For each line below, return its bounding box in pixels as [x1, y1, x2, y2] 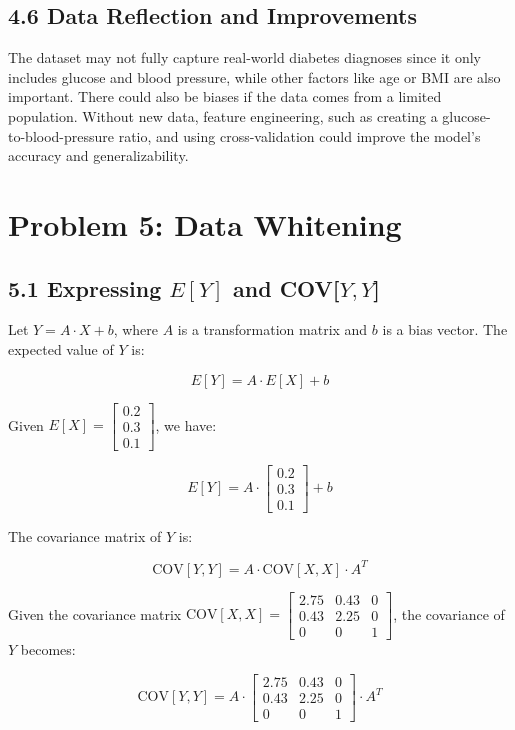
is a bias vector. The [382, 319, 508, 340]
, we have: [155, 414, 217, 435]
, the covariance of [393, 603, 505, 624]
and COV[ [233, 272, 340, 303]
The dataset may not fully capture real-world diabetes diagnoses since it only [8, 47, 481, 68]
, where [113, 319, 159, 340]
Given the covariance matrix [8, 603, 182, 624]
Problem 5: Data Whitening [8, 203, 402, 244]
